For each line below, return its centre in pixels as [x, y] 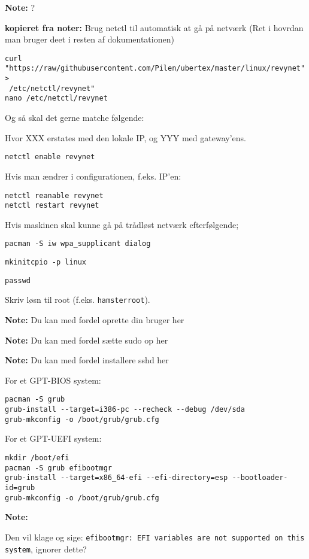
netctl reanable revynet [54, 195]
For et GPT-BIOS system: [53, 380]
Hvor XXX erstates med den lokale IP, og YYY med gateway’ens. [125, 137]
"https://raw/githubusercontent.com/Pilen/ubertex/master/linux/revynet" [155, 69]
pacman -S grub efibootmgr [58, 468]
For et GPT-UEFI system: [53, 438]
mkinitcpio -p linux [46, 262]
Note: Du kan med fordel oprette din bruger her [95, 320]
